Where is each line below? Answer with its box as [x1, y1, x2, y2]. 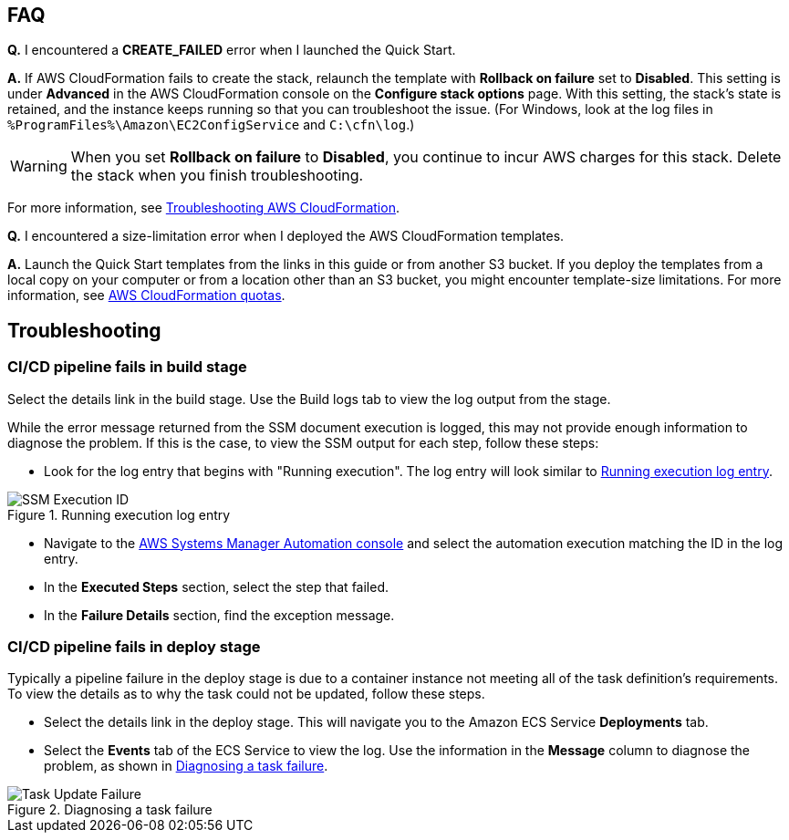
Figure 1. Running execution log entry [7, 506, 231, 523]
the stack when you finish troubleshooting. [70, 166, 364, 185]
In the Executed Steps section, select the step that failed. [44, 578, 389, 595]
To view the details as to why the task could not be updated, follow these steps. [7, 686, 485, 702]
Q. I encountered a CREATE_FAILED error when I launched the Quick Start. [7, 42, 456, 58]
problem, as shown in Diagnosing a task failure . [44, 758, 328, 774]
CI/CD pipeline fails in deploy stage [7, 638, 261, 657]
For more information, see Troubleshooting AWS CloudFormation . [7, 200, 400, 216]
